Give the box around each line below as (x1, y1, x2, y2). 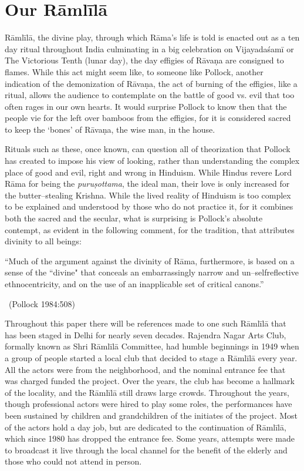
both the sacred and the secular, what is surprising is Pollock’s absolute (5, 212, 263, 224)
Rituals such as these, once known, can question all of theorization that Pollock (5, 143, 291, 155)
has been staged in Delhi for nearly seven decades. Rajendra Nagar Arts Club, (5, 328, 286, 341)
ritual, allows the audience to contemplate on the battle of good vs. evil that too (5, 89, 295, 101)
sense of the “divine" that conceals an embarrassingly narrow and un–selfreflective (5, 266, 299, 278)
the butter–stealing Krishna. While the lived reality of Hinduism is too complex (5, 189, 291, 201)
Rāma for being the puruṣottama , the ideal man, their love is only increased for (5, 177, 290, 190)
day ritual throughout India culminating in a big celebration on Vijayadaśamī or (5, 42, 294, 55)
